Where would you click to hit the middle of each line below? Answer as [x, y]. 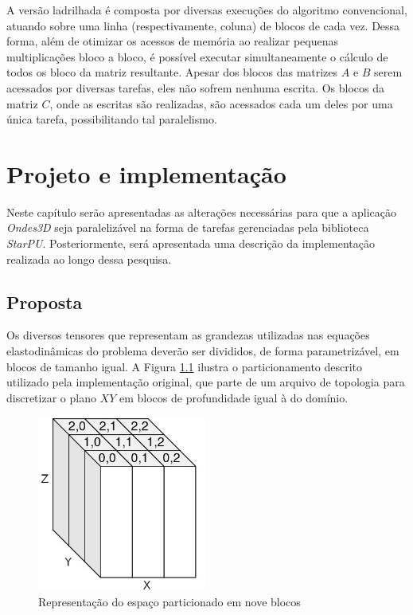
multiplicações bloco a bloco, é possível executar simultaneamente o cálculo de [197, 56]
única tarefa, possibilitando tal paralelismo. [112, 119]
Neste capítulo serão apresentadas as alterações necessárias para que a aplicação [202, 212]
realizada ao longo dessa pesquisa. [89, 259]
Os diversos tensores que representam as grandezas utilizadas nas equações [188, 335]
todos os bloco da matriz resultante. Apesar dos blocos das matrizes [172, 72]
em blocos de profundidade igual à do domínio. [234, 397]
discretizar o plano [51, 397]
